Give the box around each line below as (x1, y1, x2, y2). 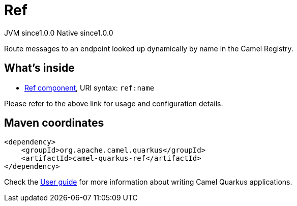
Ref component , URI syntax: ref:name (24, 83, 155, 92)
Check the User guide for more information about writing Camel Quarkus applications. (4, 178, 292, 187)
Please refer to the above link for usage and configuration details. (4, 99, 223, 108)
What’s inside (4, 62, 75, 75)
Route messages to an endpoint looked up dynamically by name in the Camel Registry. (4, 44, 293, 53)
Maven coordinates (4, 116, 104, 130)
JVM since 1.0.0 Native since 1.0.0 (4, 28, 113, 37)
